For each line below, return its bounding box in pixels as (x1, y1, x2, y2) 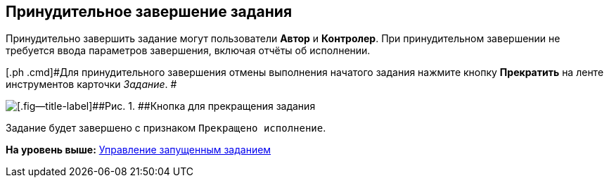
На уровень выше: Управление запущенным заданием (6, 144, 271, 156)
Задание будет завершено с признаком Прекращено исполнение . (6, 122, 326, 134)
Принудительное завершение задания (6, 3, 293, 20)
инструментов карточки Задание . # (6, 78, 177, 91)
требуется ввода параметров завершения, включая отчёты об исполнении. (6, 44, 371, 57)
